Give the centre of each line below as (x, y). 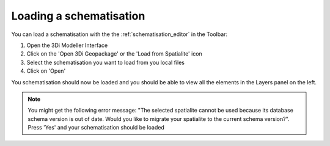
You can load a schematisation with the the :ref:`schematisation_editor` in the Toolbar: (119, 34)
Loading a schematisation (78, 16)
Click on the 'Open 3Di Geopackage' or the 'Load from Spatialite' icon (115, 54)
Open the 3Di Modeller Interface (67, 45)
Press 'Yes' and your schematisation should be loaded (96, 128)
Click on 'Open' (46, 71)
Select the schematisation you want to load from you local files (105, 62)
